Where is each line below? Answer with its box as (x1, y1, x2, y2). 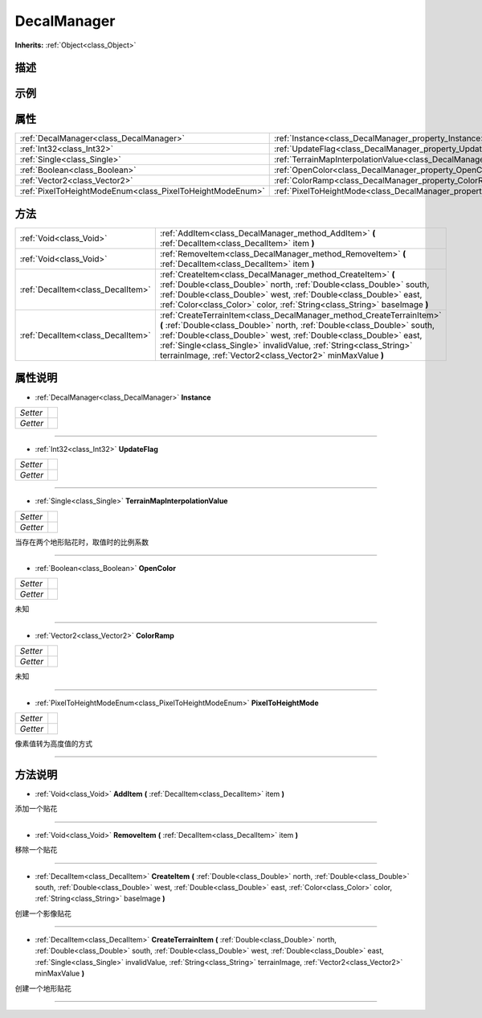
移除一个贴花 (14, 845, 58, 855)
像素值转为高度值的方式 (14, 739, 92, 749)
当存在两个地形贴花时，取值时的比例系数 (14, 537, 149, 547)
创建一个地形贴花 (14, 983, 71, 993)
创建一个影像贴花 (14, 909, 71, 918)
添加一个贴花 (14, 804, 58, 814)
